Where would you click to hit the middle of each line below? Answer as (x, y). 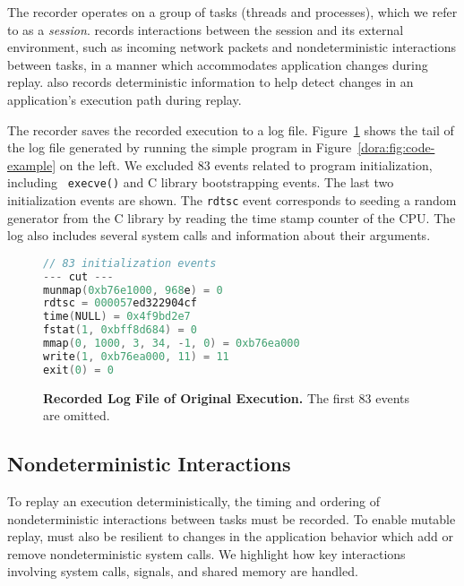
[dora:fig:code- (396, 147)
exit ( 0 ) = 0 (78, 370)
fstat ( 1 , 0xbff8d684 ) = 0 (120, 330)
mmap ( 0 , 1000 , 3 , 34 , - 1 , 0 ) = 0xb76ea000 (172, 344)
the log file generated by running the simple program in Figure (180, 147)
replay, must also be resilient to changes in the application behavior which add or (230, 536)
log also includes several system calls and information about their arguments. (219, 235)
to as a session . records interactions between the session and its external (206, 29)
